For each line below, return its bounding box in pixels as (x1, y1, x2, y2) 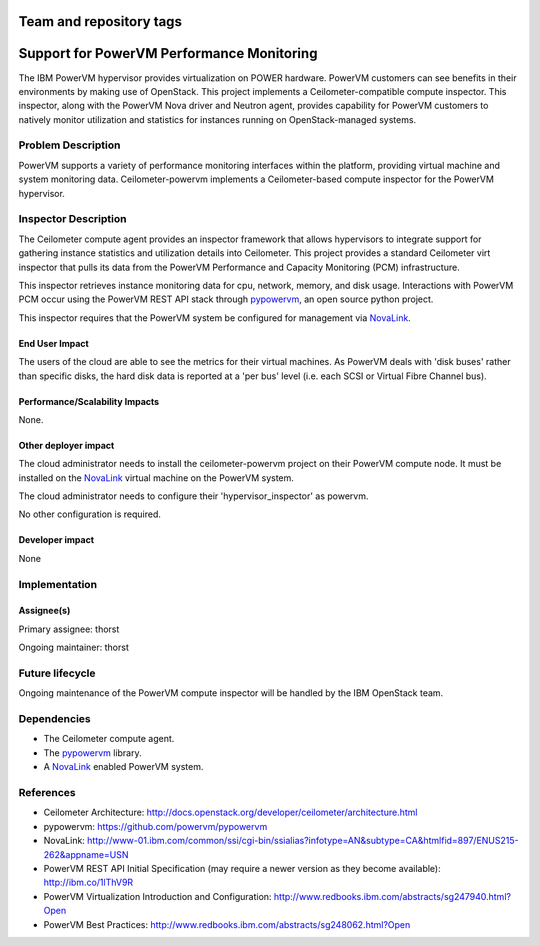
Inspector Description (18, 212, 127, 226)
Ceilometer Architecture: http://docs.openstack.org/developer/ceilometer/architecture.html (43, 806, 418, 819)
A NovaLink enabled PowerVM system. (43, 761, 204, 773)
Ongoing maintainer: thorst (18, 641, 129, 654)
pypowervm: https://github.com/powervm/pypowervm (43, 820, 268, 832)
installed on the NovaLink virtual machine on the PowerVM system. (18, 471, 295, 484)
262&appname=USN (43, 848, 129, 860)
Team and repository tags (18, 13, 182, 30)
